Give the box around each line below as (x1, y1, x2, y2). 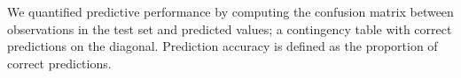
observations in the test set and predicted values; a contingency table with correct (7, 19, 452, 38)
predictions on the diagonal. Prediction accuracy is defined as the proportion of (7, 37, 438, 55)
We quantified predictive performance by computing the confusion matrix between (7, 3, 454, 20)
